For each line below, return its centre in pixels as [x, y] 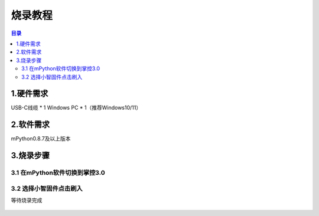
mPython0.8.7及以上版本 [41, 139]
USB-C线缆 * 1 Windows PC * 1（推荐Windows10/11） [76, 108]
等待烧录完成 [27, 200]
